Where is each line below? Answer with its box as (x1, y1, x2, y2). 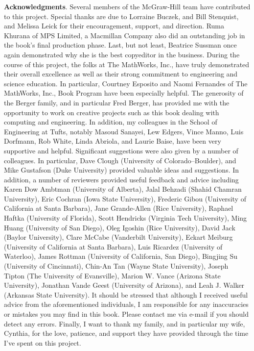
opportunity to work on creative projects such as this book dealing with (4, 107, 219, 117)
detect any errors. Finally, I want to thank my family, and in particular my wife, (4, 318, 245, 328)
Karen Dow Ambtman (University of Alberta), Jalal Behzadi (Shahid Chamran (4, 184, 242, 194)
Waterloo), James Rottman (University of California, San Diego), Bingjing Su (4, 251, 238, 261)
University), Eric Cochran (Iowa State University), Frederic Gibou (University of (4, 193, 246, 203)
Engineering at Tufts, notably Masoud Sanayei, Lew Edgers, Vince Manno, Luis (4, 126, 244, 136)
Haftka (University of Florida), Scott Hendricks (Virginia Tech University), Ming (4, 213, 247, 223)
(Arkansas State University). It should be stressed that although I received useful (4, 289, 248, 300)
